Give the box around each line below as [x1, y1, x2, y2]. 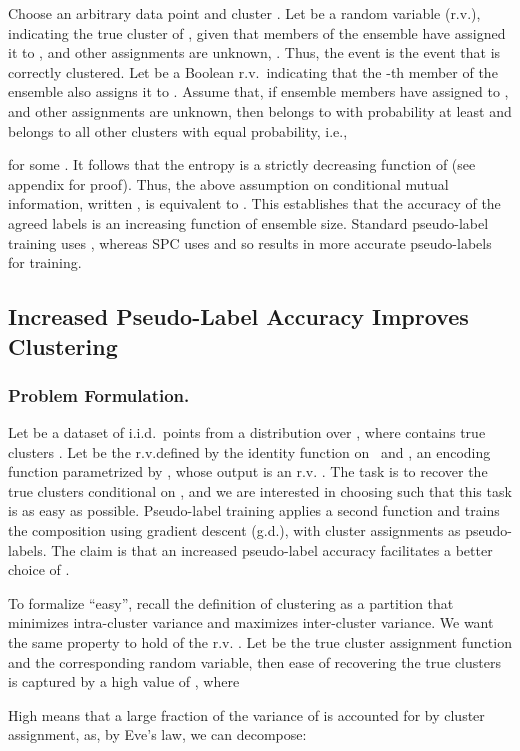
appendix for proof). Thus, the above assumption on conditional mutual [8, 173, 449, 194]
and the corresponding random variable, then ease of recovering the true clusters [8, 651, 501, 672]
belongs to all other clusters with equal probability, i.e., [8, 120, 348, 141]
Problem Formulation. [8, 382, 190, 407]
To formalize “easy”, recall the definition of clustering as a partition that [8, 592, 454, 613]
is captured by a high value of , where [8, 671, 240, 692]
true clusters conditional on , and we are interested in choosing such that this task [8, 480, 512, 501]
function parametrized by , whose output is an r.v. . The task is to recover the [8, 461, 488, 482]
